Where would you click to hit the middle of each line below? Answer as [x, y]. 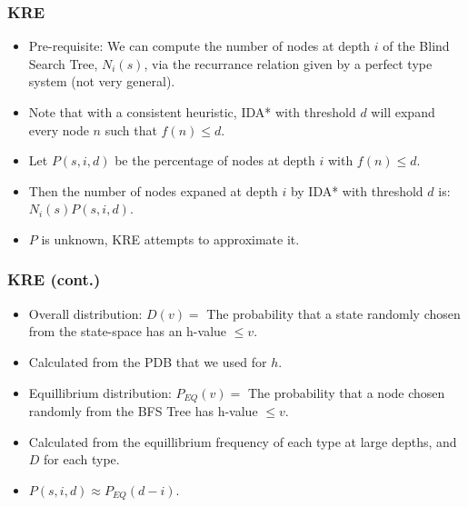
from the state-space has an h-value [128, 331]
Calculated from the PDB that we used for [148, 361]
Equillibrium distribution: [100, 392]
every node [59, 129]
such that [131, 129]
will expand [403, 112]
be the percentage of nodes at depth [215, 160]
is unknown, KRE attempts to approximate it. [170, 239]
